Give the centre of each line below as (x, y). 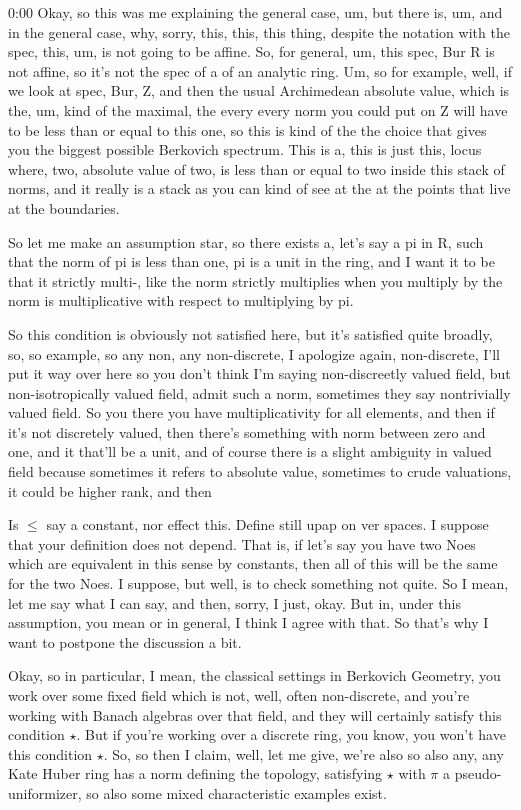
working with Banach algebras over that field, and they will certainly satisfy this (255, 714)
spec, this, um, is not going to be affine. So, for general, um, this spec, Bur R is (251, 51)
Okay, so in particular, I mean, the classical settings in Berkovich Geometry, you (254, 675)
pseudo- (478, 773)
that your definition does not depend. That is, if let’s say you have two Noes (242, 543)
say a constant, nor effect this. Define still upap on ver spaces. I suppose (267, 524)
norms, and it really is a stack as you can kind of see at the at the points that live (259, 188)
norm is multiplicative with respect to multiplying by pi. (181, 300)
